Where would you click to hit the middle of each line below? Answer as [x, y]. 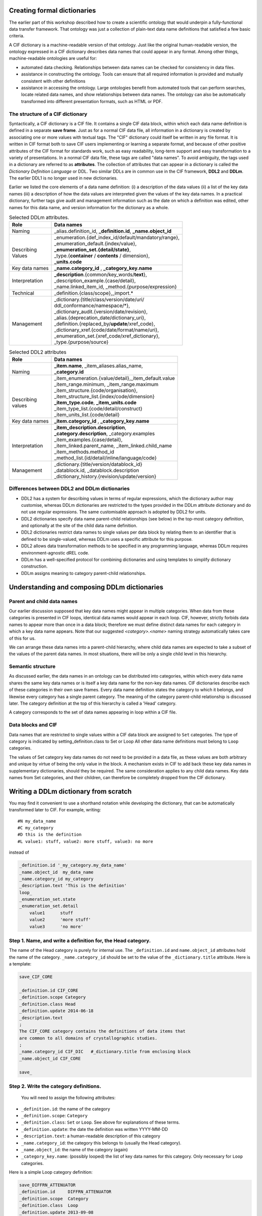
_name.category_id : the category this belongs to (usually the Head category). [101, 1143]
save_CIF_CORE [36, 977]
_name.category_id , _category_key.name [103, 268]
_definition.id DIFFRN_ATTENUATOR [65, 1192]
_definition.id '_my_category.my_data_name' [73, 865]
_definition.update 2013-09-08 [57, 1212]
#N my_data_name [37, 821]
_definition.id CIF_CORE [49, 990]
